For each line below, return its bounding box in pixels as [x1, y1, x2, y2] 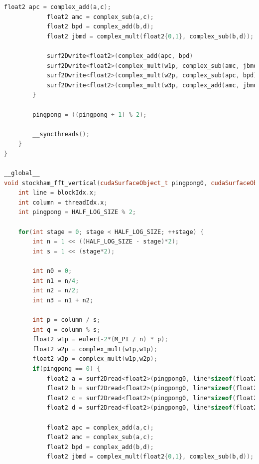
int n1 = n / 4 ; [32, 277, 79, 284]
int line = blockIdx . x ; [18, 189, 97, 197]
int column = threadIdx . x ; [18, 199, 108, 206]
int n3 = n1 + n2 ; [32, 296, 94, 304]
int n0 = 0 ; [32, 267, 72, 275]
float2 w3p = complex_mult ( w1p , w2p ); [32, 355, 157, 363]
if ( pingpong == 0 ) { [32, 365, 101, 372]
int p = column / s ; [32, 316, 101, 323]
